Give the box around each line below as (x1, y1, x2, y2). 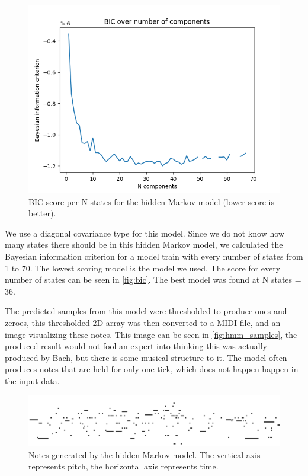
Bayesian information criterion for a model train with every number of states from (5, 250, 303, 262)
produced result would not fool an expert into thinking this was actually (5, 340, 267, 352)
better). (28, 207, 56, 219)
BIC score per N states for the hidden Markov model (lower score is (28, 195, 274, 207)
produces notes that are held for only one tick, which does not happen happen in (5, 363, 299, 375)
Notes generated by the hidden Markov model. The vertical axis (28, 448, 261, 461)
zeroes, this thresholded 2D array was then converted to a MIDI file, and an (5, 316, 281, 328)
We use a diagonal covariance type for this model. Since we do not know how (5, 226, 284, 239)
